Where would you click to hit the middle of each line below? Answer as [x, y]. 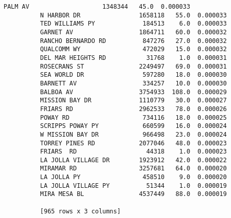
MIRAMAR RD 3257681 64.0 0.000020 [133, 169]
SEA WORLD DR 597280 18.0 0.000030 [133, 75]
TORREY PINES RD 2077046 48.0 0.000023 [133, 143]
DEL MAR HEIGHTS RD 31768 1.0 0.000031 [133, 58]
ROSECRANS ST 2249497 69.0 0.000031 [133, 66]
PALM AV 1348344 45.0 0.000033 [97, 7]
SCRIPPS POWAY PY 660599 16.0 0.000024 [133, 126]
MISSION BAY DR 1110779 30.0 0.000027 [133, 101]
